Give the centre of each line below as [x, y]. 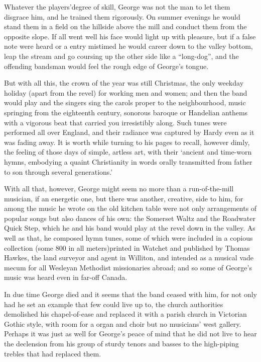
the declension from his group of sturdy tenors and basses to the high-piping [121, 343]
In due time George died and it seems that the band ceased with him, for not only [130, 294]
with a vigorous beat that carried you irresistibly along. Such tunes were [115, 122]
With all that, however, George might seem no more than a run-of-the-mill [119, 189]
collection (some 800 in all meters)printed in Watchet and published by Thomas [127, 247]
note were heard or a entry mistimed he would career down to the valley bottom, [128, 46]
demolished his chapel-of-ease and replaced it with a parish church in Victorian [125, 314]
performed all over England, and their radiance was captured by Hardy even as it [129, 132]
